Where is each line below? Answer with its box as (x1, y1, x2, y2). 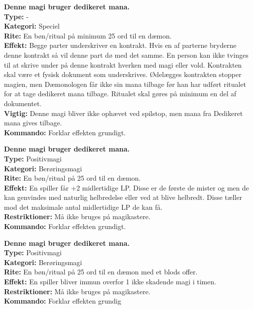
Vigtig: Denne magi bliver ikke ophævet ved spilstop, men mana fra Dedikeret (4, 108, 243, 118)
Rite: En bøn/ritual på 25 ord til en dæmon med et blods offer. (4, 267, 198, 277)
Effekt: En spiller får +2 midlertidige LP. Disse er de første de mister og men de (4, 182, 249, 193)
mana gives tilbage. (4, 117, 62, 128)
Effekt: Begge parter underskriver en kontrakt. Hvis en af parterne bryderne (4, 40, 237, 50)
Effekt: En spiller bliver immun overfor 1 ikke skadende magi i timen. (4, 276, 217, 287)
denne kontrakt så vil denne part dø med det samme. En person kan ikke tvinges (4, 49, 249, 60)
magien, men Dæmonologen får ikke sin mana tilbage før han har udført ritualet (4, 78, 246, 89)
